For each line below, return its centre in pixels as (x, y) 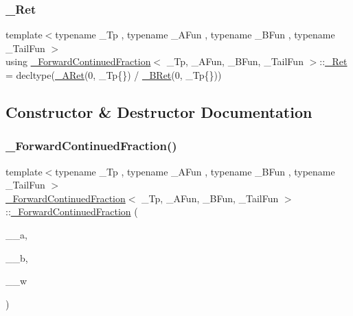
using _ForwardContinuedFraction (78, 61)
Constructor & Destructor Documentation (159, 111)
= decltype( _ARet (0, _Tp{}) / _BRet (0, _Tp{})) (114, 75)
